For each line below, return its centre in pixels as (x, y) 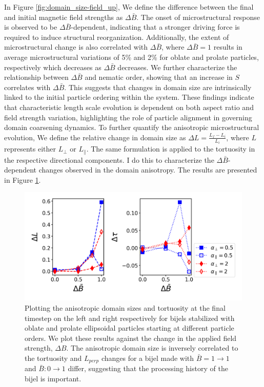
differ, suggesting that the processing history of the (148, 368)
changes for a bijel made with (148, 358)
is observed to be (31, 27)
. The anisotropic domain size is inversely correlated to (152, 348)
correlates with (27, 87)
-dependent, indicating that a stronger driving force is (155, 27)
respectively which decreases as (53, 67)
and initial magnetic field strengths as (64, 17)
